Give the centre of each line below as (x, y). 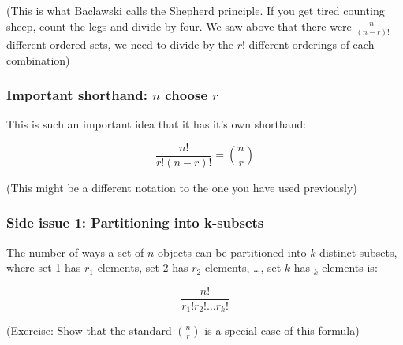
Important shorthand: (77, 95)
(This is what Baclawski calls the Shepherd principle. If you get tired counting (196, 10)
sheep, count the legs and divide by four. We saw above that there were (179, 26)
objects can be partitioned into (232, 252)
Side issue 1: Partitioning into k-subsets (135, 223)
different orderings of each (312, 44)
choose (187, 95)
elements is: (350, 267)
